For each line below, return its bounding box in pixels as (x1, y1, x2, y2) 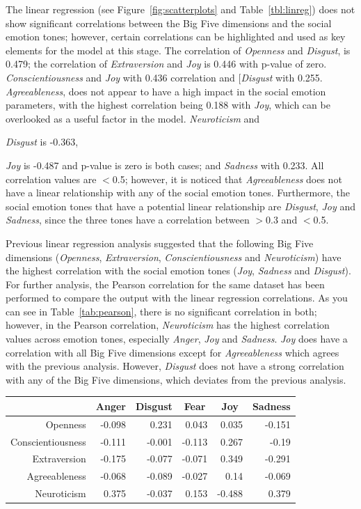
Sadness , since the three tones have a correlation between (6, 212, 250, 227)
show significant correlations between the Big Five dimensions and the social (6, 15, 332, 30)
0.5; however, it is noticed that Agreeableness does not (112, 171, 342, 186)
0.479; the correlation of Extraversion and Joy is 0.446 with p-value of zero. (6, 56, 327, 71)
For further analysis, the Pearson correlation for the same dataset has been (6, 276, 325, 291)
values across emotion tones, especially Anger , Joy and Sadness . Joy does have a (6, 331, 348, 346)
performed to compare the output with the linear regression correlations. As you (6, 290, 348, 305)
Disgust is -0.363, (6, 134, 79, 149)
